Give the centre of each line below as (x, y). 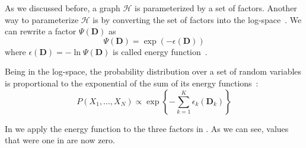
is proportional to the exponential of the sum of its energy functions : (132, 83)
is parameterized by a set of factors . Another (216, 8)
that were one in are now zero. (60, 140)
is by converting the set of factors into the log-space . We (197, 19)
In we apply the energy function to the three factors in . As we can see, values (147, 128)
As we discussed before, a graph (63, 8)
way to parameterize (42, 19)
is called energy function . (160, 51)
